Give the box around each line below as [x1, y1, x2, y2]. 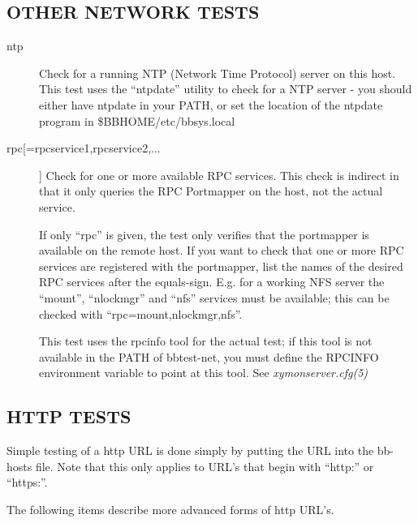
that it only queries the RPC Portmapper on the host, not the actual [39, 182, 383, 199]
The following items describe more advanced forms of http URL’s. [6, 500, 334, 517]
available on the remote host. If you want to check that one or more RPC [39, 242, 404, 259]
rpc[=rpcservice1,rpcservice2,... [6, 139, 161, 156]
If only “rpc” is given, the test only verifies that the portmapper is [39, 225, 369, 242]
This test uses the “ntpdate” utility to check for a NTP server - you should [39, 80, 412, 97]
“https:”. [6, 474, 48, 491]
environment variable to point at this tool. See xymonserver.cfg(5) [39, 364, 368, 381]
